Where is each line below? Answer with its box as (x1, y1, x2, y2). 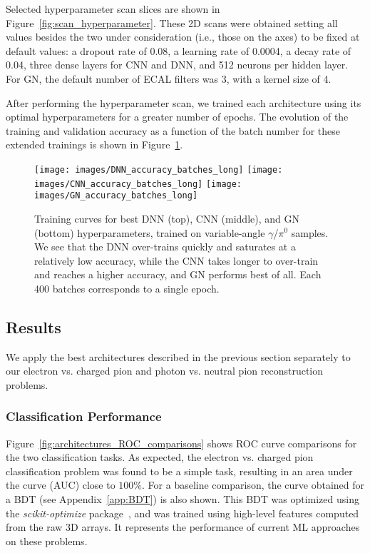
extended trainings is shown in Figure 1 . (6, 137, 183, 152)
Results (6, 315, 61, 338)
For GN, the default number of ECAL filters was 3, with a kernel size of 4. (6, 71, 332, 86)
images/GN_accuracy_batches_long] (34, 191, 198, 201)
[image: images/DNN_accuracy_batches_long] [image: (34, 164, 283, 175)
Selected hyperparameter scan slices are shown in (6, 1, 220, 16)
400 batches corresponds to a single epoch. (34, 280, 220, 295)
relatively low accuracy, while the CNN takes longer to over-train (34, 253, 319, 268)
